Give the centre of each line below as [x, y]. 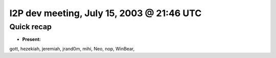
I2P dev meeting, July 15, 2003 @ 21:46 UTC [106, 13]
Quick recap [31, 27]
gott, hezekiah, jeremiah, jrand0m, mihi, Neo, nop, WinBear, [72, 48]
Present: [31, 39]
